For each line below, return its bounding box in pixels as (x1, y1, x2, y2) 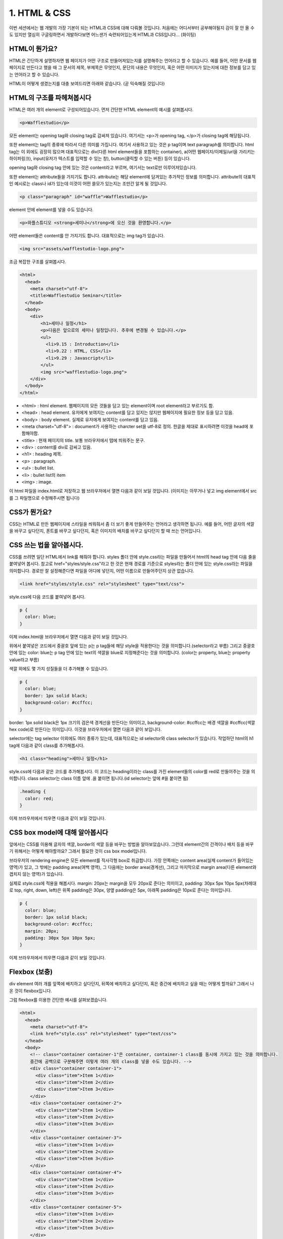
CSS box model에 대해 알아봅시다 (9, 828, 109, 837)
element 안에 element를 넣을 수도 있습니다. (9, 207, 94, 213)
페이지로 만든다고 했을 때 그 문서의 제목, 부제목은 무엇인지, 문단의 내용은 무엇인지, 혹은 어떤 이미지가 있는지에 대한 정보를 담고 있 (9, 64, 256, 70)
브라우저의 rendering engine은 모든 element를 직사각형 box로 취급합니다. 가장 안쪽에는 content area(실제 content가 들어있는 (9, 857, 254, 863)
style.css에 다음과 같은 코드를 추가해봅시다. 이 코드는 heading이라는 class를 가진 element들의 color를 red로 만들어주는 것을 (9, 768, 250, 774)
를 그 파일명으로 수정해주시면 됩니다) (9, 495, 80, 501)
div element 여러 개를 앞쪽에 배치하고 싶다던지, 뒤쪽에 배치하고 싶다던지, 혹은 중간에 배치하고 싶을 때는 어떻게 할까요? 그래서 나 (9, 981, 255, 987)
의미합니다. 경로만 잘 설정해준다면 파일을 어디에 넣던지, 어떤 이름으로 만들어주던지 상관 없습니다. (9, 567, 194, 573)
